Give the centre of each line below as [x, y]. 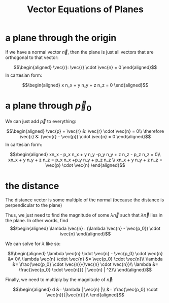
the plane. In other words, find [37, 221]
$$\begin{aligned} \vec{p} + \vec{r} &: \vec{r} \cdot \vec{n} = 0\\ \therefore [85, 131]
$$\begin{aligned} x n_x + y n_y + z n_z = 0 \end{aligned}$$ [85, 85]
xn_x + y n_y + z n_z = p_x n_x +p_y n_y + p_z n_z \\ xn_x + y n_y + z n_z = [85, 160]
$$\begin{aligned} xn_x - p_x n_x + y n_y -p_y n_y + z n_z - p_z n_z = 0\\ [85, 155]
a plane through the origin [61, 38]
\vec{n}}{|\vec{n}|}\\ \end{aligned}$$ [85, 295]
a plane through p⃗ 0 [48, 107]
